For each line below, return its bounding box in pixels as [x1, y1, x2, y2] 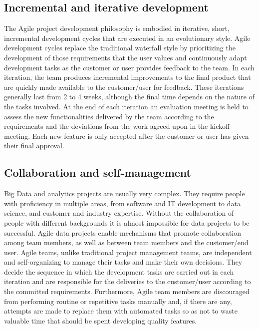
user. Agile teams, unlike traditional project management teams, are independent [4, 247, 252, 257]
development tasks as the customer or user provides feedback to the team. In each [4, 62, 255, 72]
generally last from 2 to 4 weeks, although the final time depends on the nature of [4, 91, 255, 102]
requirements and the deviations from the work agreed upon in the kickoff [4, 121, 230, 131]
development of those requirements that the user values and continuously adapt [4, 52, 247, 62]
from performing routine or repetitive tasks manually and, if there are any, [4, 296, 232, 306]
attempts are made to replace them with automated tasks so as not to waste [4, 306, 238, 316]
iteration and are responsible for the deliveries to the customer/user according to [4, 276, 251, 287]
